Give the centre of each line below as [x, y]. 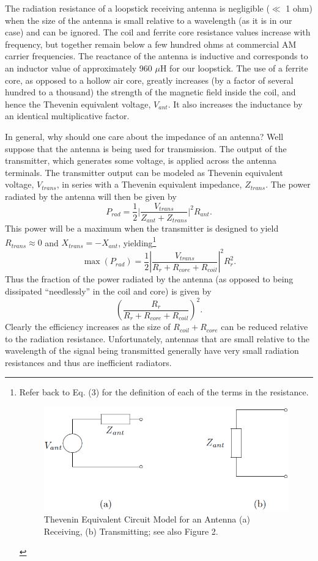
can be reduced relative [264, 327]
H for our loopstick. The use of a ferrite [234, 68]
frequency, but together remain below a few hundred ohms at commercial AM [151, 44]
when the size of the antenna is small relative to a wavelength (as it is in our [149, 20]
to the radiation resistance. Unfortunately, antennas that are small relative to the [157, 338]
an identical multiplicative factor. [67, 116]
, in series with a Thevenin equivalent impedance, [149, 184]
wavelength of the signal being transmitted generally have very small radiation [152, 350]
